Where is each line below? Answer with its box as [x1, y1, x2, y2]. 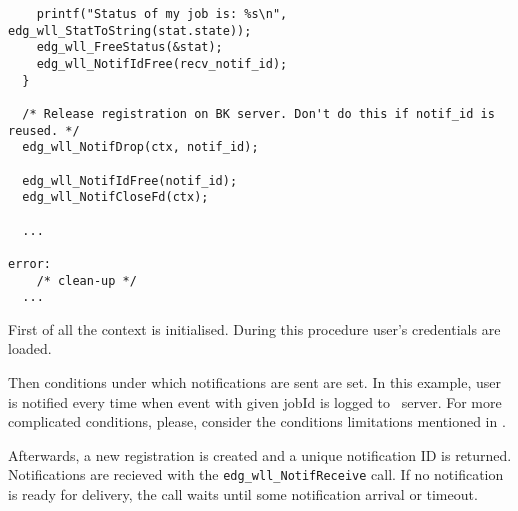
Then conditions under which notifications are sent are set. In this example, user [8, 372, 501, 392]
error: [8, 256, 51, 271]
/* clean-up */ [36, 273, 137, 288]
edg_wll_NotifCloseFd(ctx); [22, 190, 209, 205]
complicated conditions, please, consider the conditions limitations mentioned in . [8, 411, 506, 432]
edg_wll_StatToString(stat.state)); [8, 23, 252, 38]
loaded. [8, 338, 52, 359]
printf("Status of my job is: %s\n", [36, 7, 288, 21]
